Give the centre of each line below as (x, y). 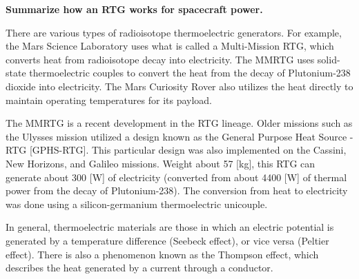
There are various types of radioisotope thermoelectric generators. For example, (174, 32)
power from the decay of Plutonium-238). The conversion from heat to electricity (177, 190)
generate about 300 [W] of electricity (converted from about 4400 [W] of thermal (176, 177)
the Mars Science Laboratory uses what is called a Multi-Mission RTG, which (170, 46)
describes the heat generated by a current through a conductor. (139, 268)
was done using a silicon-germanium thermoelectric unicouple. (137, 204)
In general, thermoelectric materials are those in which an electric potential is (170, 227)
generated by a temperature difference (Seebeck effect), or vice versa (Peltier (167, 240)
